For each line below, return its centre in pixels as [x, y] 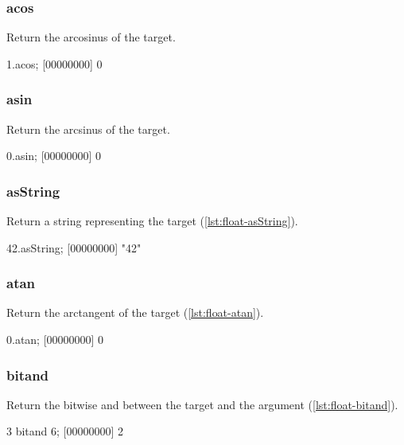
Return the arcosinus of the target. [91, 37]
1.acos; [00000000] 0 [54, 63]
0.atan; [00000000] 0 [55, 340]
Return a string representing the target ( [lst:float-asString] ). [152, 221]
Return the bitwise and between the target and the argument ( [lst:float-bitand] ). [202, 404]
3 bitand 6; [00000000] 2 [65, 431]
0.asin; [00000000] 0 [54, 156]
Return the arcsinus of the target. [88, 129]
